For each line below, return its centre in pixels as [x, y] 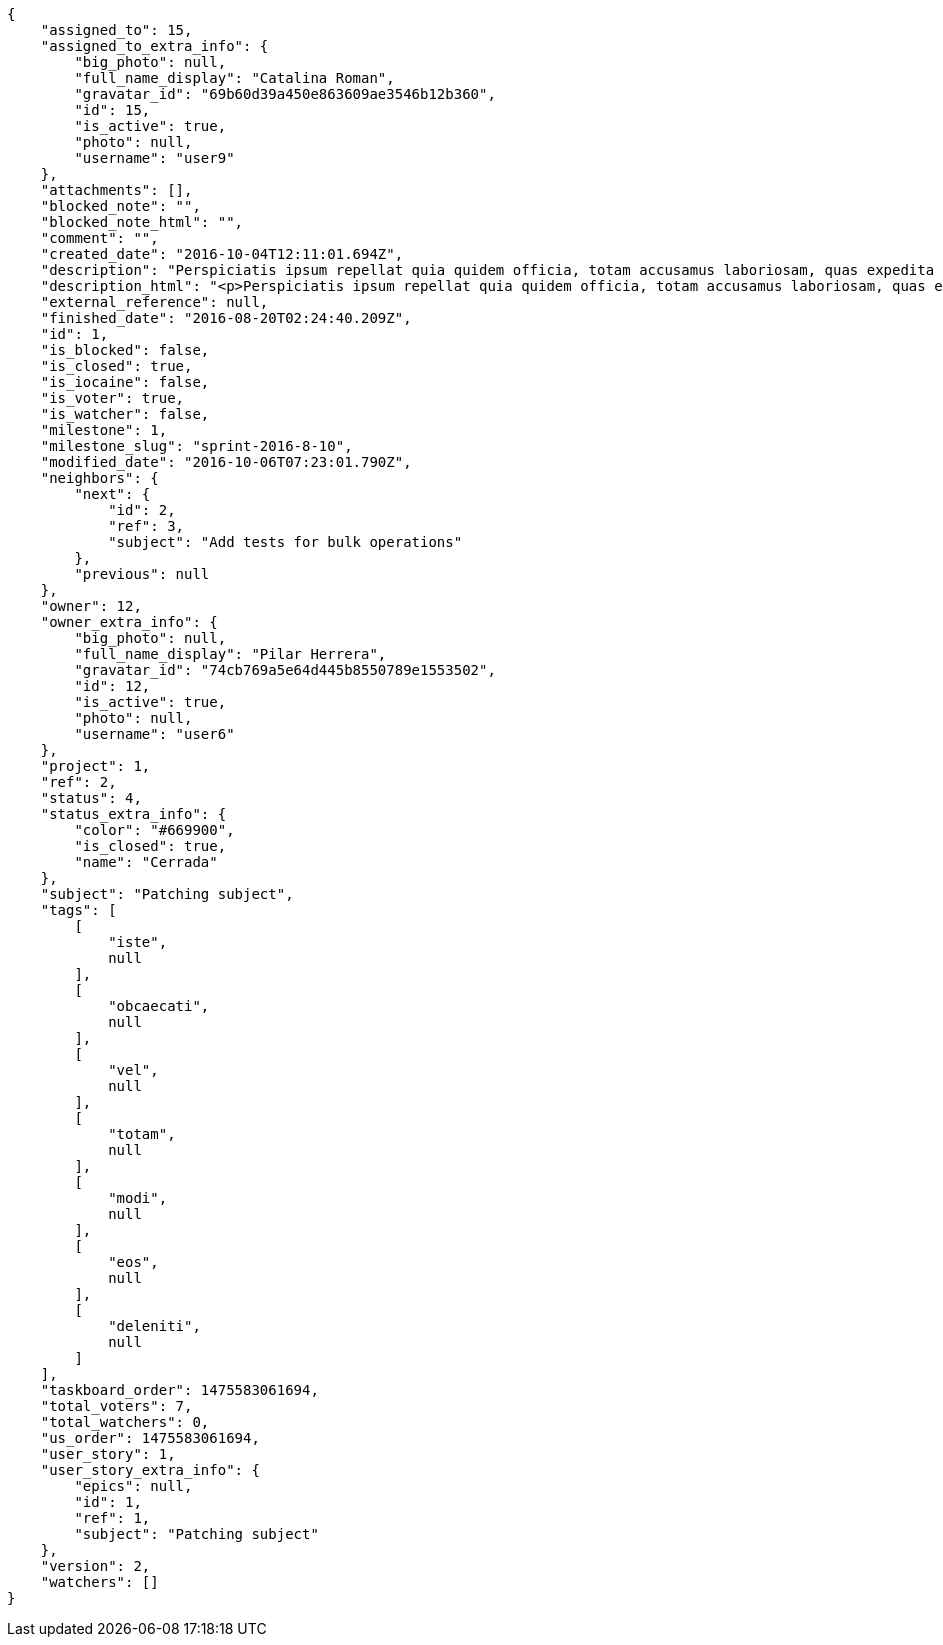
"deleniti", [154, 1326]
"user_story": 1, [108, 1454]
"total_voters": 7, [116, 1406]
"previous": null [142, 574]
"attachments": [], [116, 190]
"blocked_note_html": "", [142, 222]
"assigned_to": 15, [116, 30]
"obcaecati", [159, 1006]
